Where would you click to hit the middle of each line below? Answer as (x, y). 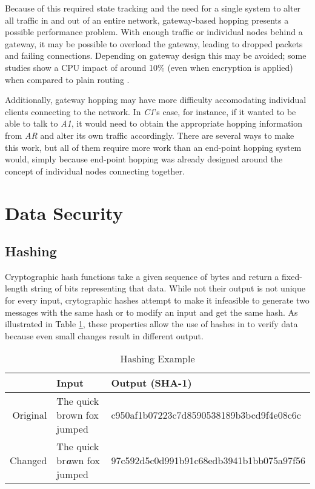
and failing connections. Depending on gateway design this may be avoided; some (156, 55)
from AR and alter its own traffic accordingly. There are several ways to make (150, 135)
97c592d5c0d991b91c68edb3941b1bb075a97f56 (208, 461)
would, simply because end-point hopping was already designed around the (144, 159)
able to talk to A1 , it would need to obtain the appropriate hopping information (154, 123)
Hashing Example (157, 359)
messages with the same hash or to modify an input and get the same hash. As (151, 312)
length (17, 288)
